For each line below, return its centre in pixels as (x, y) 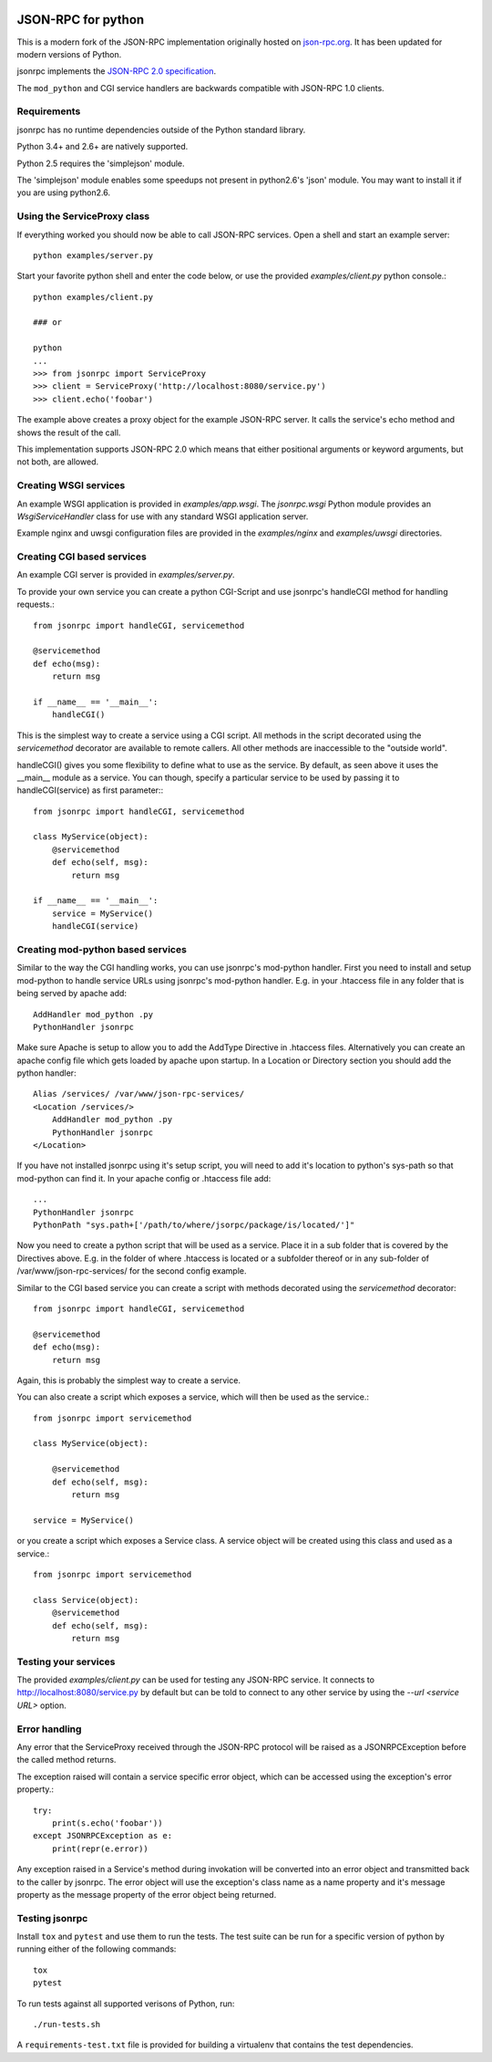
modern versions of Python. (69, 54)
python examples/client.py (93, 297)
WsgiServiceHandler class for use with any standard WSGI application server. (163, 516)
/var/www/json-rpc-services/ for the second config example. (132, 1271)
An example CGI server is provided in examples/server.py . (126, 575)
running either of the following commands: (97, 1949)
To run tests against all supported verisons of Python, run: (126, 2004)
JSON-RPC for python (81, 20)
